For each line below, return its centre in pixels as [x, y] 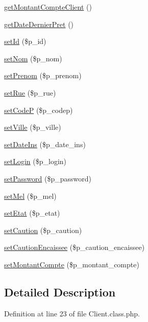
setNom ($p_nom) [33, 58]
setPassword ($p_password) [48, 178]
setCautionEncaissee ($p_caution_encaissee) [75, 247]
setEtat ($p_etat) [32, 213]
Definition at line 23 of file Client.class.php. [72, 313]
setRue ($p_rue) [30, 92]
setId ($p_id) [25, 41]
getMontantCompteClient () [48, 7]
